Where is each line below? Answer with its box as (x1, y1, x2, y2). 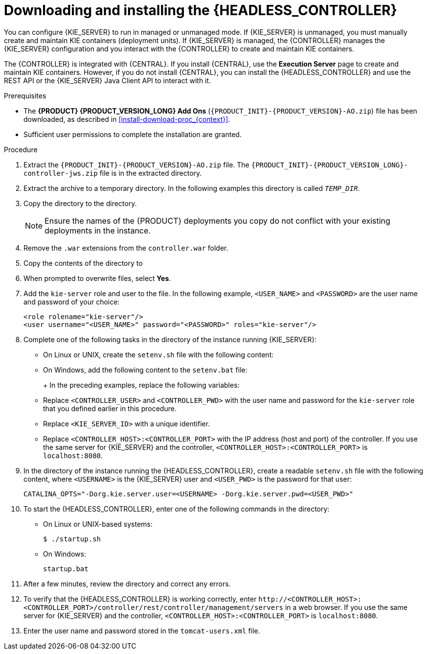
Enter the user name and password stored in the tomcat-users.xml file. (23, 626, 260, 635)
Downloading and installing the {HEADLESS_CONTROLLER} (4, 2, 397, 19)
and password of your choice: (23, 297, 120, 306)
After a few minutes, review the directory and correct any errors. (23, 579, 231, 588)
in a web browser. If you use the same (285, 603, 407, 611)
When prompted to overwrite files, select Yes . (23, 274, 171, 282)
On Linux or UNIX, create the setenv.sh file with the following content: (43, 350, 274, 359)
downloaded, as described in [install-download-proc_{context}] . (23, 115, 230, 123)
